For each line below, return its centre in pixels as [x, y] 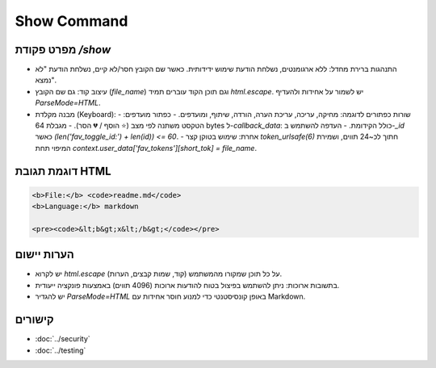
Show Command [71, 21]
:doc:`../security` [63, 339]
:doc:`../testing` [61, 350]
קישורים [34, 320]
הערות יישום [44, 255]
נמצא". [46, 80]
